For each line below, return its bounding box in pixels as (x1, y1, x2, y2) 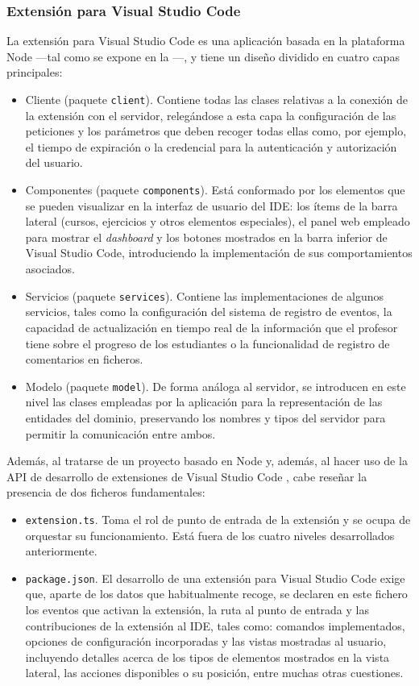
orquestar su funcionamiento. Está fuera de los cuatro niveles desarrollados (25, 526, 395, 543)
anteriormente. (25, 543, 97, 559)
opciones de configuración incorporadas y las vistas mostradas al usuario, (25, 633, 387, 650)
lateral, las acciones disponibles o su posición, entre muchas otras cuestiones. (25, 664, 404, 681)
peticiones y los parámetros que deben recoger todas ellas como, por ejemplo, (25, 123, 407, 139)
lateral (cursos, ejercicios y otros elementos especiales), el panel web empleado (25, 213, 410, 230)
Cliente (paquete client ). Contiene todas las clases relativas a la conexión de (25, 91, 409, 107)
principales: (6, 64, 63, 81)
